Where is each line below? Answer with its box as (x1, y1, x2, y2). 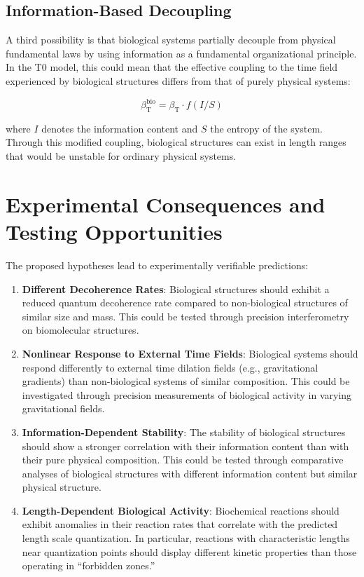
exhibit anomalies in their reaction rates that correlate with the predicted (22, 517, 338, 531)
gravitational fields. (22, 401, 105, 416)
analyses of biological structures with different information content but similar (22, 466, 358, 480)
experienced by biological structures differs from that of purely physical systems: (6, 73, 351, 88)
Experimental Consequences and (6, 189, 325, 218)
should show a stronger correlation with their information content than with (22, 438, 349, 453)
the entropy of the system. (210, 121, 323, 135)
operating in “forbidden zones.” (22, 558, 155, 573)
